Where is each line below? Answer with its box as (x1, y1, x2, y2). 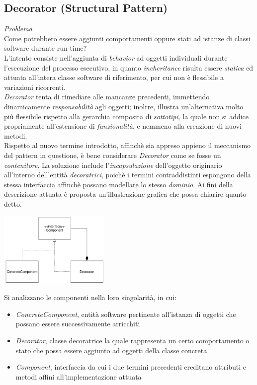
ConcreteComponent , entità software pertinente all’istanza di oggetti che (15, 308, 236, 319)
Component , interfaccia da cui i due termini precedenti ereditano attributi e (15, 362, 247, 372)
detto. (4, 198, 22, 209)
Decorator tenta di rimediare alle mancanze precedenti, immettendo (4, 91, 210, 102)
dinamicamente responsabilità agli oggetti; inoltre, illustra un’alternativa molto (4, 101, 244, 111)
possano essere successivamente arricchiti (15, 318, 140, 329)
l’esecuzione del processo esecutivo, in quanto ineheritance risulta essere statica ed (4, 62, 254, 73)
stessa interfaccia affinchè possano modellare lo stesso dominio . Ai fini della (4, 179, 233, 189)
